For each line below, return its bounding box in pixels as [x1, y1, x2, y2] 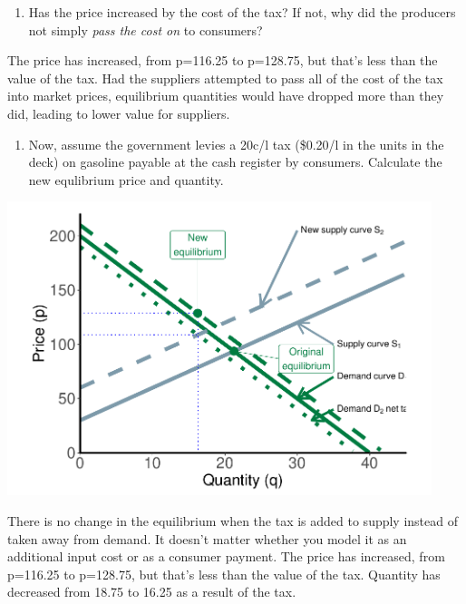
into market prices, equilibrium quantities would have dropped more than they [7, 86, 444, 105]
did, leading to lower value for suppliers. [7, 103, 230, 122]
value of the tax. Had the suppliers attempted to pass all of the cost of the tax [7, 68, 443, 87]
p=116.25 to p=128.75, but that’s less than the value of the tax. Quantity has [7, 564, 441, 583]
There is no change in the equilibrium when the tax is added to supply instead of [7, 511, 459, 530]
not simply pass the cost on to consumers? [28, 20, 263, 39]
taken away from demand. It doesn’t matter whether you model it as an [7, 529, 407, 548]
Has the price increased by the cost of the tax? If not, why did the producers [28, 3, 456, 21]
